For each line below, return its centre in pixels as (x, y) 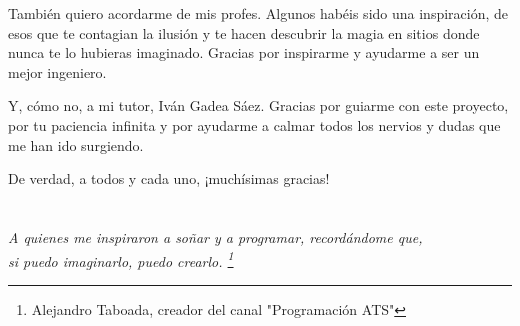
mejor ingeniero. (57, 71)
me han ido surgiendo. (76, 144)
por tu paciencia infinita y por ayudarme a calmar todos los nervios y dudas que (254, 124)
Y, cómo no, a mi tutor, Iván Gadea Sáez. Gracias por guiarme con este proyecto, (258, 105)
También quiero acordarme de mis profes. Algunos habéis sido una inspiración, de (258, 13)
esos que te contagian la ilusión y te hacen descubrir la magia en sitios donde (244, 32)
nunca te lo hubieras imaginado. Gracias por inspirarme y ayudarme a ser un (244, 52)
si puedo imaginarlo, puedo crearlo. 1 (121, 259)
